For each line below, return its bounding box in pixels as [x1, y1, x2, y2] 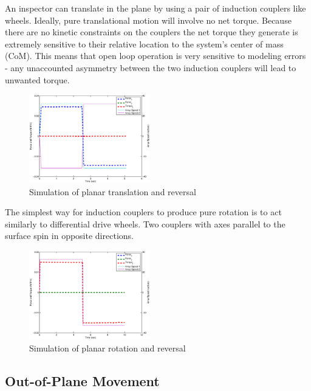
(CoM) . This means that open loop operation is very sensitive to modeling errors [5, 49, 306, 62]
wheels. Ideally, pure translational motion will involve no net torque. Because [5, 13, 292, 26]
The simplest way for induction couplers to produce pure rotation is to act [5, 206, 282, 218]
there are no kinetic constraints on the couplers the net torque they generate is [5, 26, 298, 38]
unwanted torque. [5, 73, 70, 86]
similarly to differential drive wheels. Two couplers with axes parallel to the [5, 217, 285, 230]
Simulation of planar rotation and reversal [29, 341, 186, 354]
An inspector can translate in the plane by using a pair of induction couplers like [5, 2, 306, 14]
